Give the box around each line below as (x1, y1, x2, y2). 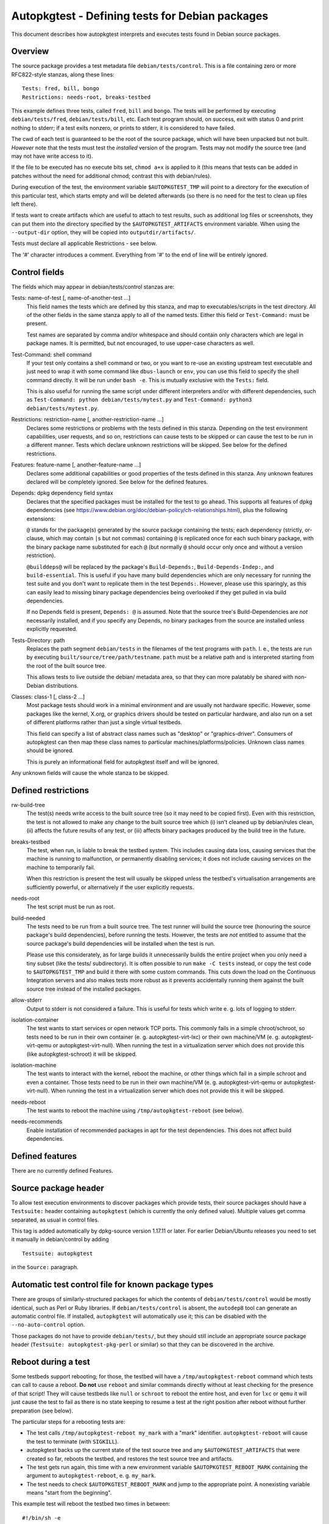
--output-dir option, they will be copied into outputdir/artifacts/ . (11, 229, 196, 236)
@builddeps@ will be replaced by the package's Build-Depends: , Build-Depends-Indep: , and (26, 563, 274, 570)
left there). (11, 200, 38, 207)
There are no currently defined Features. (11, 1167, 113, 1174)
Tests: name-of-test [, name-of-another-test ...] (11, 294, 131, 302)
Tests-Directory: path (11, 636, 65, 644)
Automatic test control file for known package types (11, 1280, 214, 1290)
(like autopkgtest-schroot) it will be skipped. (26, 1050, 137, 1058)
